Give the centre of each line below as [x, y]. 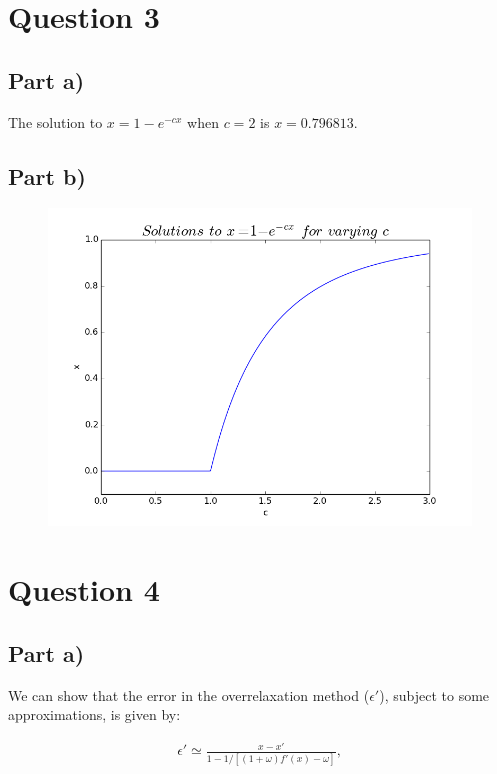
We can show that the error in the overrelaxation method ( [189, 694]
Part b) [47, 175]
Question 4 [84, 589]
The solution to [55, 121]
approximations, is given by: [94, 714]
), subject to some [434, 694]
